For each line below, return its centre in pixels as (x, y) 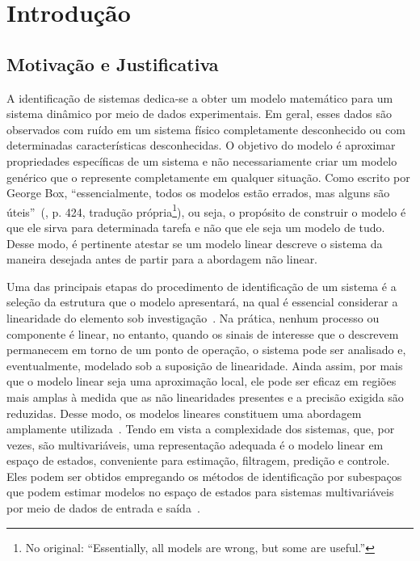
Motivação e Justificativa (113, 63)
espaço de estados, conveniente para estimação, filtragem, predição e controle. (198, 460)
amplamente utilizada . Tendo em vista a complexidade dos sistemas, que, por (201, 429)
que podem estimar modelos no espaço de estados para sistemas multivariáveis (200, 492)
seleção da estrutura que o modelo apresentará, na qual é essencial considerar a (202, 302)
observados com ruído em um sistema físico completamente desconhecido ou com (206, 129)
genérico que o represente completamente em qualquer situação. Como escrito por (208, 177)
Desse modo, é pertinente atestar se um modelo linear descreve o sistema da (195, 243)
